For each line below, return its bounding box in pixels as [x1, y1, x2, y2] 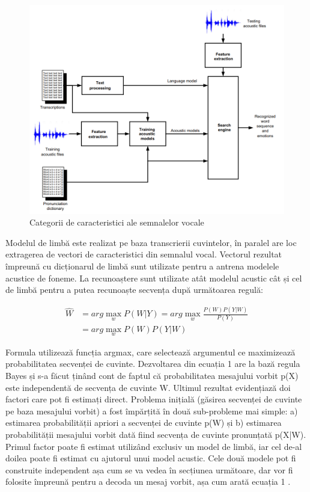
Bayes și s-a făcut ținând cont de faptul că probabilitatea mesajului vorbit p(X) [5, 369, 299, 381]
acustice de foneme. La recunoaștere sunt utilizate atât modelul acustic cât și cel [5, 271, 302, 284]
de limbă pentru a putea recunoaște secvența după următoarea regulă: [5, 283, 263, 296]
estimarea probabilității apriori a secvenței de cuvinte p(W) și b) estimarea [5, 416, 282, 429]
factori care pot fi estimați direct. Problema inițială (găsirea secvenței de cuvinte [5, 393, 302, 405]
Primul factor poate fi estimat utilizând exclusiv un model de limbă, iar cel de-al [5, 440, 302, 452]
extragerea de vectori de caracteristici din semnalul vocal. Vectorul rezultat [5, 248, 282, 260]
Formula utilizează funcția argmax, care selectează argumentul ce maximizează [5, 345, 296, 358]
